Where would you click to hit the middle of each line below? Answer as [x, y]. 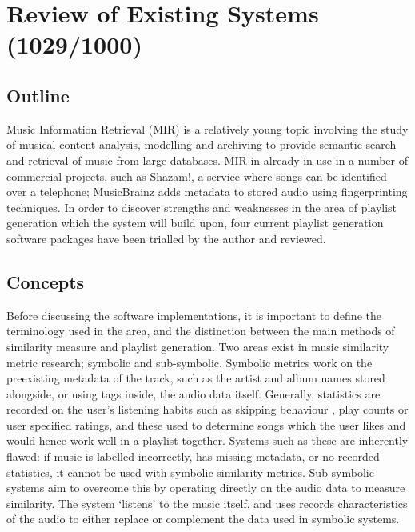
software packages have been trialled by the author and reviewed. [166, 238]
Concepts [46, 281]
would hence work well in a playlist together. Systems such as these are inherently [207, 440]
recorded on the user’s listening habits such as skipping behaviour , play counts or [207, 409]
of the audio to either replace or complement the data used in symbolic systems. [203, 519]
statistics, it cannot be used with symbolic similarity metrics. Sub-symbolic [190, 472]
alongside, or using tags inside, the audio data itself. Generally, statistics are [194, 393]
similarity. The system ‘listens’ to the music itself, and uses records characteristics [207, 503]
